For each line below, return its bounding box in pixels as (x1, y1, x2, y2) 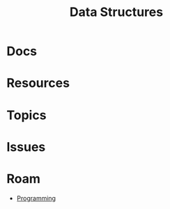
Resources (6, 75, 70, 91)
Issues (6, 139, 46, 155)
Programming (16, 194, 56, 202)
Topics (6, 107, 47, 123)
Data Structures (69, 4, 164, 20)
